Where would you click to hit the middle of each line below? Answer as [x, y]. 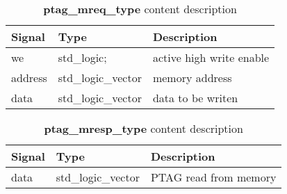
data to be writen [195, 98]
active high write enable [211, 57]
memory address [192, 78]
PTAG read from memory [213, 177]
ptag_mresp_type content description [143, 128]
